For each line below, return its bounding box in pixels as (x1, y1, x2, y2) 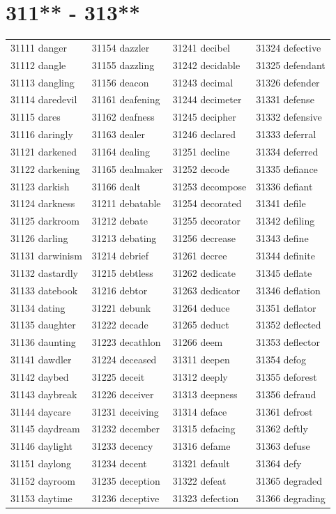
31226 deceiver (91, 386, 154, 401)
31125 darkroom (10, 213, 79, 228)
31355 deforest (256, 369, 317, 384)
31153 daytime (10, 490, 72, 505)
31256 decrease (172, 231, 236, 245)
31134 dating (10, 300, 66, 315)
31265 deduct (172, 317, 229, 332)
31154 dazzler (91, 40, 150, 54)
